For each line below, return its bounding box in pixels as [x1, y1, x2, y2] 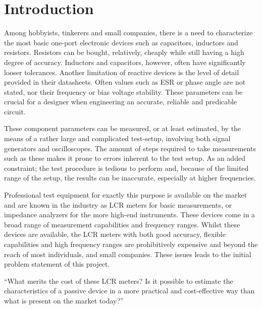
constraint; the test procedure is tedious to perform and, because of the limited [4, 162, 249, 173]
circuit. [4, 106, 26, 116]
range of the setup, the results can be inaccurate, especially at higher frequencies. [4, 172, 256, 183]
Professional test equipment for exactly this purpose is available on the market [4, 190, 247, 200]
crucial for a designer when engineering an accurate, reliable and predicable [4, 96, 237, 107]
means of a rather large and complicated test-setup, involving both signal [4, 133, 231, 144]
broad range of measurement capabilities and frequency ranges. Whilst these [4, 219, 240, 229]
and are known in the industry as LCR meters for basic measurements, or [4, 199, 232, 210]
